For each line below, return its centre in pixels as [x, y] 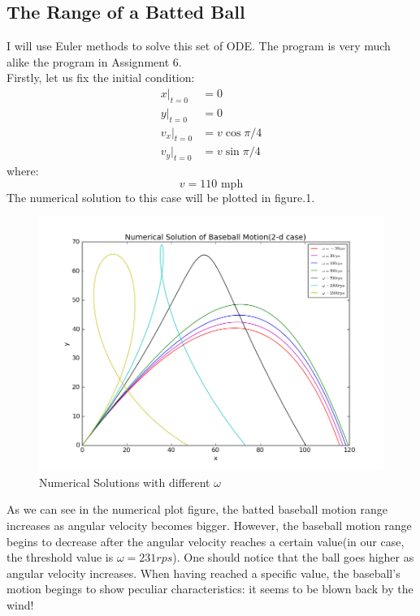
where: [23, 171]
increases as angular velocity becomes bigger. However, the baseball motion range [209, 525]
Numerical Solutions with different [125, 482]
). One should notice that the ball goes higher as [293, 557]
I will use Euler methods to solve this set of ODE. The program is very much [199, 46]
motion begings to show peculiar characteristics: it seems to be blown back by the [210, 589]
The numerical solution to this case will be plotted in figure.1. [161, 197]
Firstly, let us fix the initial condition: [101, 78]
